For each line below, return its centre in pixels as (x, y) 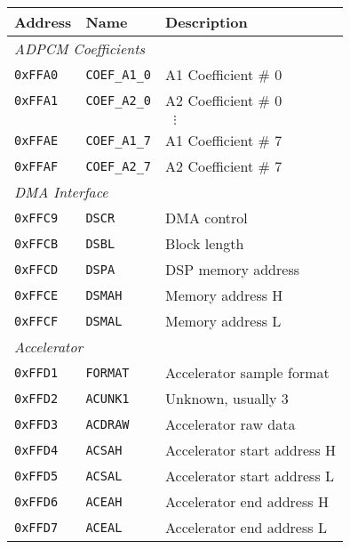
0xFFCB (36, 243)
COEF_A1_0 (119, 74)
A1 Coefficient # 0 (224, 74)
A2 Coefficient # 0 (224, 100)
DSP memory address (232, 269)
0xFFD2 (36, 398)
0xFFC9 (36, 218)
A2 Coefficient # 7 (224, 166)
